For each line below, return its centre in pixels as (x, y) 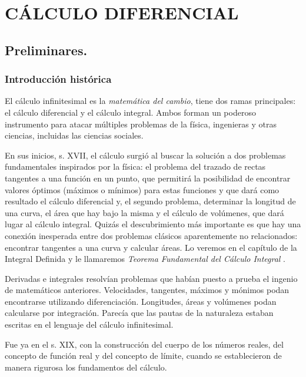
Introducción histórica (58, 79)
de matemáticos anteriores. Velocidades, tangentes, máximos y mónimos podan (147, 290)
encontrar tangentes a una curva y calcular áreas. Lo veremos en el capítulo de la (151, 247)
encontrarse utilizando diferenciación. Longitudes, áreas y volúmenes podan (141, 301)
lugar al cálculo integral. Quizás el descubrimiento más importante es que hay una (153, 224)
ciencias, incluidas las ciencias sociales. (74, 135)
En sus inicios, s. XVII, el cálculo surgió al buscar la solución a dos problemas (145, 155)
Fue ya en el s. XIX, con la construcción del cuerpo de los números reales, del (144, 344)
